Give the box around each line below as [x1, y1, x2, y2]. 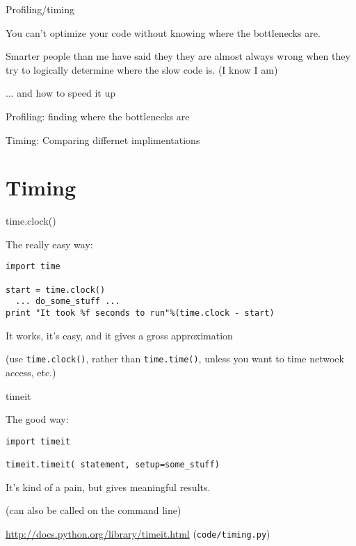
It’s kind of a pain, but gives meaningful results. [6, 479, 211, 494]
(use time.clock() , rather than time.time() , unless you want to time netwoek [6, 351, 344, 366]
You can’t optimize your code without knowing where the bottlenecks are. [6, 25, 321, 40]
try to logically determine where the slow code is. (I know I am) [6, 62, 278, 77]
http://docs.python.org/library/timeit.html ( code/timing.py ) [6, 526, 270, 540]
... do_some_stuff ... [15, 296, 120, 307]
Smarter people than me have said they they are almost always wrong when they [6, 49, 350, 63]
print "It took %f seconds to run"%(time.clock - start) [6, 308, 275, 319]
